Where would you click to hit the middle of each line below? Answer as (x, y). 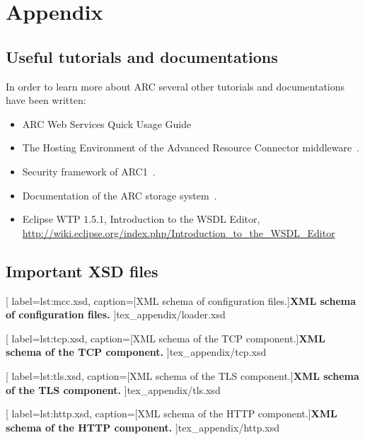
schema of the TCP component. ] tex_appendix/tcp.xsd (136, 352)
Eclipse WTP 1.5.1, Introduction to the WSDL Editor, (141, 219)
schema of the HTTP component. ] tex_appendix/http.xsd (143, 427)
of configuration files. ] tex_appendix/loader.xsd (116, 314)
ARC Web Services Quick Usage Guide (107, 123)
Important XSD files (82, 271)
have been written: (46, 100)
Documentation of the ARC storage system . (120, 195)
